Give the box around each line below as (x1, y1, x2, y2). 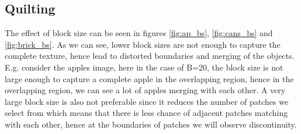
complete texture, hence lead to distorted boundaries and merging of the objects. (5, 50, 295, 62)
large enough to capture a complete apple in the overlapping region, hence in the (5, 72, 294, 84)
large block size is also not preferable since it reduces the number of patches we (5, 95, 289, 107)
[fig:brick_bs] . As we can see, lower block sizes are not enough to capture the (5, 38, 281, 50)
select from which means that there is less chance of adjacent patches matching (5, 107, 288, 119)
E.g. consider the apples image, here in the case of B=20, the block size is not (5, 61, 283, 73)
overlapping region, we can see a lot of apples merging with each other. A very (5, 84, 286, 96)
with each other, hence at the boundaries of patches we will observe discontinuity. (5, 118, 297, 130)
